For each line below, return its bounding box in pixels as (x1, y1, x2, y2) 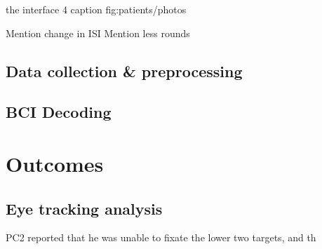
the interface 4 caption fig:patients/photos (6, 2, 187, 16)
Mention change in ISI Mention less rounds (6, 25, 190, 40)
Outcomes (6, 149, 104, 177)
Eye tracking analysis (6, 197, 163, 219)
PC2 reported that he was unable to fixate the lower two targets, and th (6, 230, 316, 245)
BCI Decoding (6, 101, 112, 123)
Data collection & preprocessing (6, 60, 243, 81)
